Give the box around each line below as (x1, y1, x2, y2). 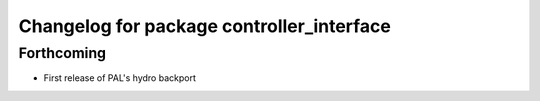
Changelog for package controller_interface (18, 15, 392, 37)
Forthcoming (18, 44, 107, 62)
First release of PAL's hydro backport (43, 72, 197, 84)
